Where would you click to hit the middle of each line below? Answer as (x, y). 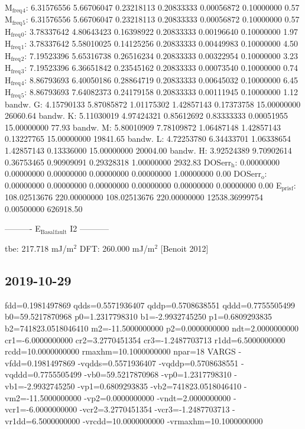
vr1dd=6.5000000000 (43, 420)
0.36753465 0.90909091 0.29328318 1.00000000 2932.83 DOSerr (118, 162)
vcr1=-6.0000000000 (41, 409)
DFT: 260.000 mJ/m (117, 248)
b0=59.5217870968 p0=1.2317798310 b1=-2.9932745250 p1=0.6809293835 (138, 316)
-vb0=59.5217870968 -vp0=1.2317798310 (158, 374)
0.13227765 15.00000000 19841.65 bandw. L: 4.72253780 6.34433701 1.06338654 (148, 139)
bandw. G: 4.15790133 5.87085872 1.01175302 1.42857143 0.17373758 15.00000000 (153, 104)
